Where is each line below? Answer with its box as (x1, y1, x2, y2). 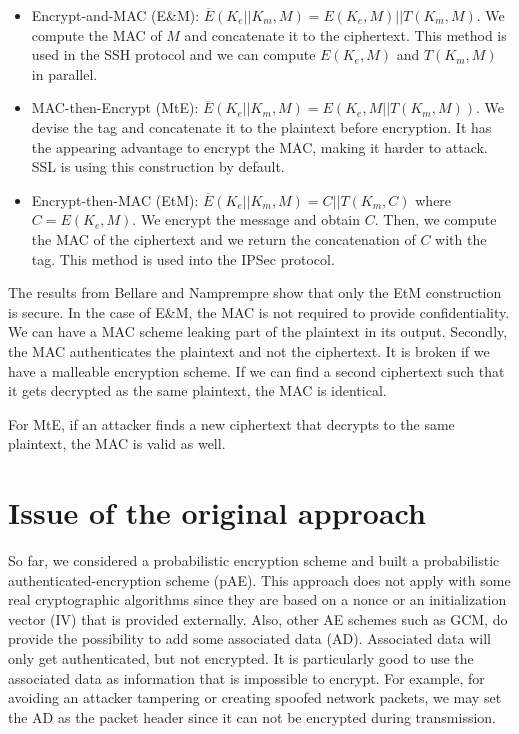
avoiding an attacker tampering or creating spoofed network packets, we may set (8, 687, 502, 708)
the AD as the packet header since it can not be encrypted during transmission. (8, 706, 496, 727)
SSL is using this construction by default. (31, 156, 285, 177)
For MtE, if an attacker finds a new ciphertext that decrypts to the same (8, 413, 455, 434)
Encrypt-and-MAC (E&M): (31, 5, 200, 25)
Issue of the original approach (8, 492, 426, 533)
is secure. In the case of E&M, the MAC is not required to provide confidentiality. (8, 301, 510, 322)
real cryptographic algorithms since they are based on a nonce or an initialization (8, 589, 507, 610)
